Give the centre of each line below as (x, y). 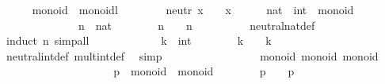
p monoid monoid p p (204, 71)
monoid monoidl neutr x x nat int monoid (193, 9)
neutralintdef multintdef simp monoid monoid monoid (192, 55)
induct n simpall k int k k (139, 40)
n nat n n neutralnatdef (196, 25)
